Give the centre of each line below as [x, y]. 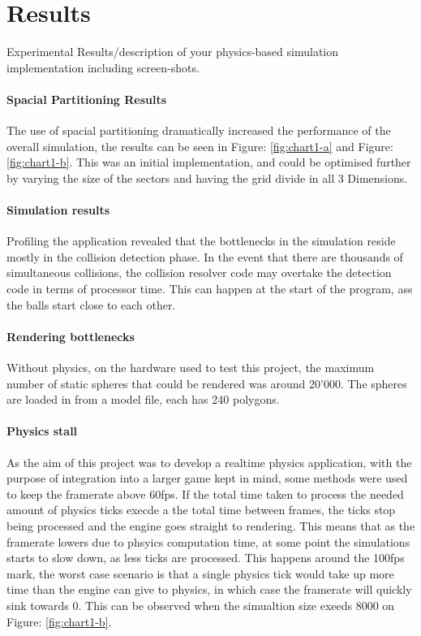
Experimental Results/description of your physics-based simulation [173, 52]
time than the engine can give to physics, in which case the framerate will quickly [209, 589]
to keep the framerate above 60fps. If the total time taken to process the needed [205, 493]
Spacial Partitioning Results [87, 99]
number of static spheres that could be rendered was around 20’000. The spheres [207, 383]
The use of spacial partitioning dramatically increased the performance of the [199, 130]
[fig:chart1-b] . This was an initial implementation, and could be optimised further [209, 162]
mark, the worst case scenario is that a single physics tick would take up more [200, 573]
